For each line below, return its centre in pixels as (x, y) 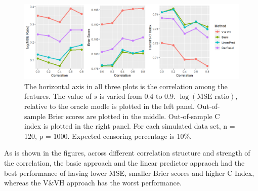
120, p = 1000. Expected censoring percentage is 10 (104, 136)
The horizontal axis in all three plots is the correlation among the (126, 86)
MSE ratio (213, 97)
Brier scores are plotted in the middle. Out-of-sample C (134, 116)
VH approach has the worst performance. (118, 183)
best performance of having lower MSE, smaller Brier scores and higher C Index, (129, 173)
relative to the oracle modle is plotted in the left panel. (110, 106)
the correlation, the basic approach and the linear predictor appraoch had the (124, 162)
